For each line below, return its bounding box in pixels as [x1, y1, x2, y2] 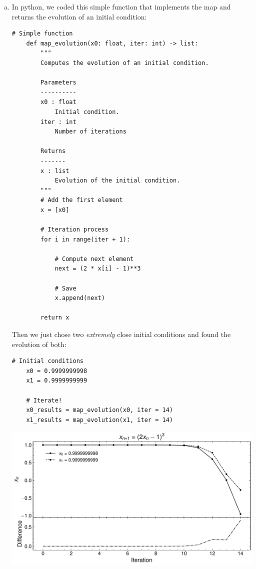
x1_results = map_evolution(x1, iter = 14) [26, 416, 173, 423]
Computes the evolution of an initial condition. [40, 59, 209, 66]
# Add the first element [40, 196, 123, 204]
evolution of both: [11, 338, 66, 349]
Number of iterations [54, 128, 126, 135]
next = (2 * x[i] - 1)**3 [54, 265, 141, 272]
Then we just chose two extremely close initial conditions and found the [11, 329, 231, 339]
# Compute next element [54, 255, 134, 262]
